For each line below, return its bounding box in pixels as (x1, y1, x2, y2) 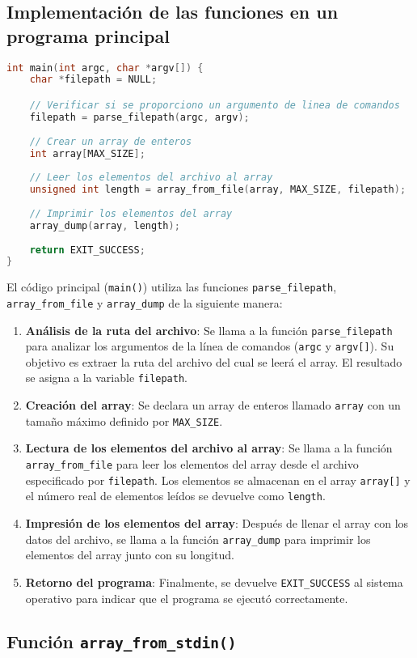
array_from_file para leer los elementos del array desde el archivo (25, 456, 359, 473)
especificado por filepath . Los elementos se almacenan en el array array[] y (25, 471, 411, 488)
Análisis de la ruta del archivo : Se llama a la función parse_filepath (25, 321, 393, 338)
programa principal (6, 23, 170, 48)
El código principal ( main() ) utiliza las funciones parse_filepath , (6, 278, 337, 295)
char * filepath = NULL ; (29, 74, 158, 86)
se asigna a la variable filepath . (25, 369, 187, 386)
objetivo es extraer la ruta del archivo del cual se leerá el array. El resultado (25, 353, 402, 370)
